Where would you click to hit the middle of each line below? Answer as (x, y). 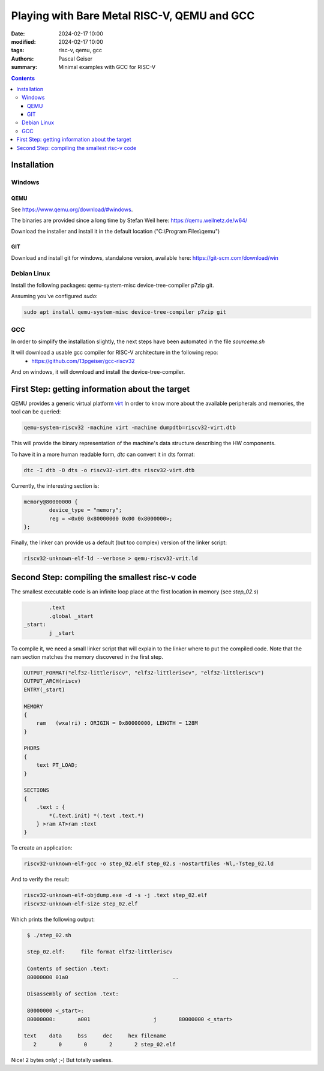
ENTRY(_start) (44, 689)
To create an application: (42, 848)
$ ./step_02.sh (49, 935)
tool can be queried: (36, 412)
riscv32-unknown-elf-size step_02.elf (81, 904)
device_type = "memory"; (85, 510)
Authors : (22, 58)
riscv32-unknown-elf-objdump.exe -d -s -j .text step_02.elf (115, 895)
